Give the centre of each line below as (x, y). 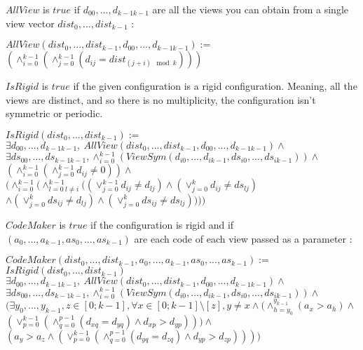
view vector (30, 23)
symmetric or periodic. (54, 113)
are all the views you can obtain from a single (250, 9)
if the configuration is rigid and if (162, 224)
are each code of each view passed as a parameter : (243, 238)
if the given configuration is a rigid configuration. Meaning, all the (215, 86)
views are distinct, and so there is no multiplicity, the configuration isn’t (161, 99)
